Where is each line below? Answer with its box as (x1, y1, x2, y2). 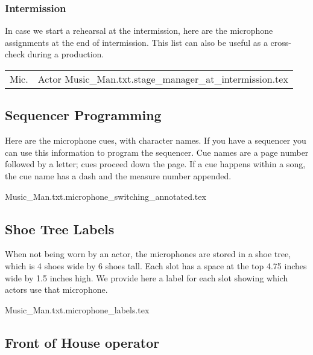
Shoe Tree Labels (5, 219, 115, 238)
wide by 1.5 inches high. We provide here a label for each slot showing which (5, 271, 288, 284)
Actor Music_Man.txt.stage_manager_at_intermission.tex (37, 72, 288, 86)
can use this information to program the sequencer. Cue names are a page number (5, 146, 309, 158)
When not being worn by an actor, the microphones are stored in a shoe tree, (5, 248, 291, 260)
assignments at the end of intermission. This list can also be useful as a (5, 36, 268, 48)
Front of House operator (5, 333, 160, 351)
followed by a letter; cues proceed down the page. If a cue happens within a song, (5, 158, 306, 170)
